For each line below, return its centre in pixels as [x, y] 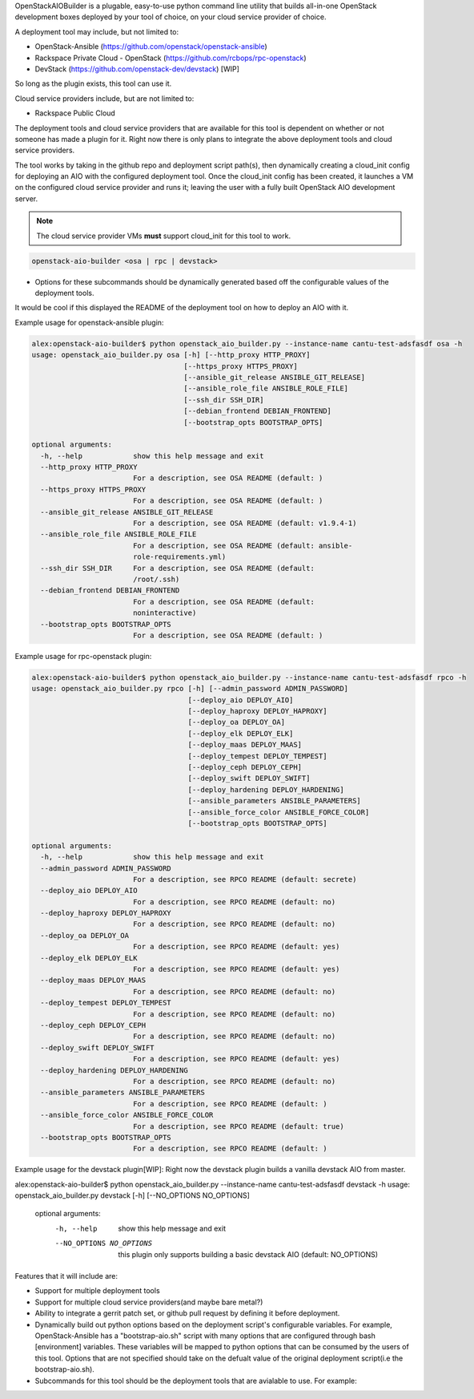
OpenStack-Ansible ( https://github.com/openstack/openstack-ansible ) [151, 46]
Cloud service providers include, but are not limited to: [104, 98]
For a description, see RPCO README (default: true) [238, 1126]
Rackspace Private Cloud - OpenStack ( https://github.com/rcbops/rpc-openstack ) [171, 58]
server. [26, 198]
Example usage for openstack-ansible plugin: [89, 322]
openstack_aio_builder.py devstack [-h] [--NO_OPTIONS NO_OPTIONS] [132, 1195]
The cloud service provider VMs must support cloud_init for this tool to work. [164, 236]
